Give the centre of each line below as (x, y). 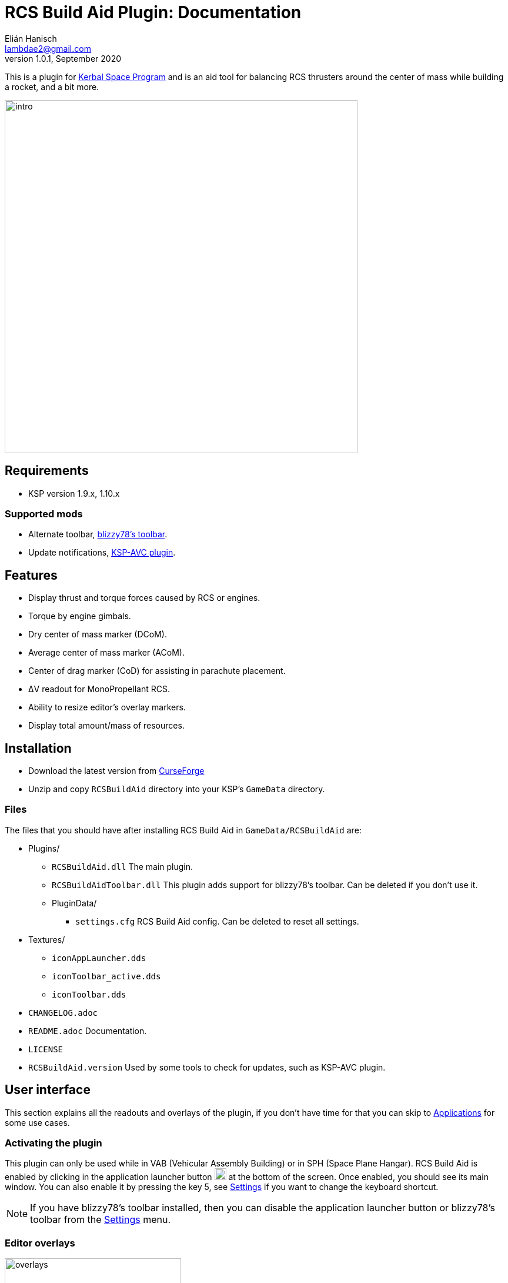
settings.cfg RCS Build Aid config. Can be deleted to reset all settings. (217, 921)
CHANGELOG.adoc (63, 1013)
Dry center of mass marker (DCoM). (98, 634)
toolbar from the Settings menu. (101, 1220)
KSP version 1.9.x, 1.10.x (74, 493)
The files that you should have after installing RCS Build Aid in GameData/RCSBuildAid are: (183, 830)
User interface (48, 1090)
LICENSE (46, 1049)
